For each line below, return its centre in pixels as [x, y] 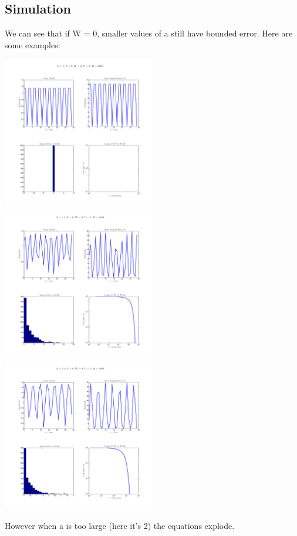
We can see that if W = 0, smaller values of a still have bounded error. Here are [149, 33]
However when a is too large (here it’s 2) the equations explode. [120, 526]
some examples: [33, 44]
